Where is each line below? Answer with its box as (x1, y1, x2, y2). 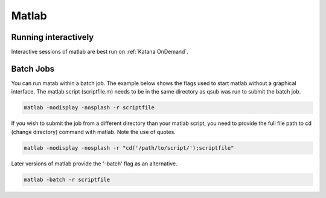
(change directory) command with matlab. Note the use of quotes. (11, 128, 176, 135)
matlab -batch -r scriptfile (24, 176, 110, 183)
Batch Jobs (11, 63, 55, 74)
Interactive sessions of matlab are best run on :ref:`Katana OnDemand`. (11, 48, 188, 56)
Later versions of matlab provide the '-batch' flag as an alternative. (11, 160, 177, 167)
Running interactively (11, 32, 94, 42)
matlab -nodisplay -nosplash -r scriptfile (24, 104, 155, 111)
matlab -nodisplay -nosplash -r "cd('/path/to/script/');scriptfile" (24, 144, 234, 151)
